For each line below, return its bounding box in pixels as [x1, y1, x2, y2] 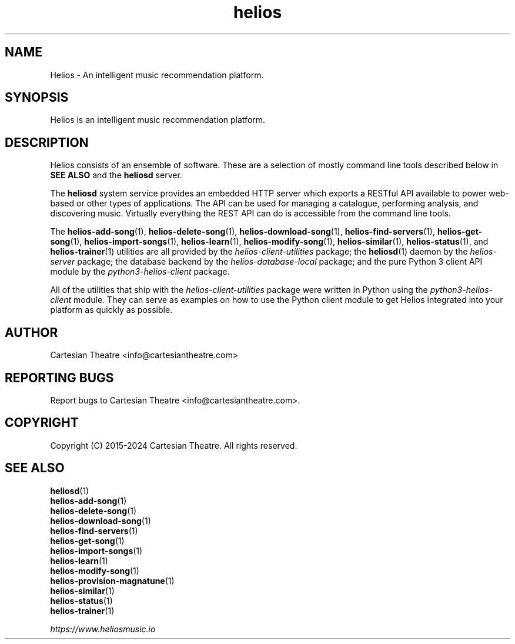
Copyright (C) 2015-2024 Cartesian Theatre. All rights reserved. [50, 440, 297, 451]
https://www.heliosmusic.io [50, 623, 156, 634]
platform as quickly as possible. [50, 305, 173, 315]
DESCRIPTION [5, 135, 89, 150]
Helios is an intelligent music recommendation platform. [50, 115, 266, 125]
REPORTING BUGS [5, 370, 114, 385]
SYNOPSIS [5, 90, 69, 105]
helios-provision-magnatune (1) [50, 575, 175, 586]
